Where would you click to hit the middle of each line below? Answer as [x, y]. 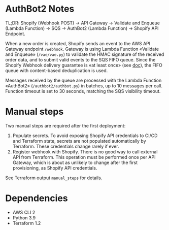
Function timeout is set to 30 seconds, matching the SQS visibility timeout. [83, 91]
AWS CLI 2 [24, 212]
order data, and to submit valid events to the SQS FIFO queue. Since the [80, 59]
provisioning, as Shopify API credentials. [55, 168]
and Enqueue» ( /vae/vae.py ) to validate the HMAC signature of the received [85, 54]
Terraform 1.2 [27, 223]
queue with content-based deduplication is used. [57, 70]
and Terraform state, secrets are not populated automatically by [79, 141]
